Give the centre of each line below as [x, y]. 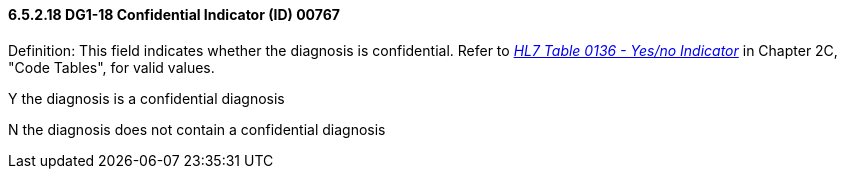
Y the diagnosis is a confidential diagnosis [146, 98]
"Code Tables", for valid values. [111, 67]
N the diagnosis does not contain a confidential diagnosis [197, 129]
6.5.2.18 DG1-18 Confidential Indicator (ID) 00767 [174, 14]
